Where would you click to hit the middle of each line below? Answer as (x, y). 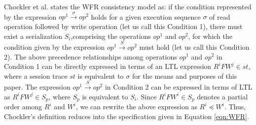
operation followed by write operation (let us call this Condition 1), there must (123, 26)
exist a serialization (33, 36)
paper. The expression (37, 87)
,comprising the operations (111, 36)
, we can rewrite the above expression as (136, 107)
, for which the (210, 36)
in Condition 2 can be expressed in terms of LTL (179, 87)
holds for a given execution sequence (146, 16)
